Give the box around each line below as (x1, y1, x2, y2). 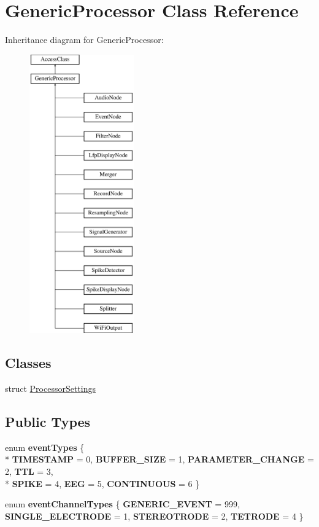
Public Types (5, 412, 91, 431)
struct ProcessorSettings (5, 382, 96, 395)
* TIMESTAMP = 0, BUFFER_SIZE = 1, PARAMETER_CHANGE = (5, 453, 314, 466)
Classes (5, 353, 52, 372)
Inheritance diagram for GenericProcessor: (5, 33, 164, 46)
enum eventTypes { (5, 440, 85, 453)
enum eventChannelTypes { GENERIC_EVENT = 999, (5, 498, 240, 510)
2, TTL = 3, (5, 465, 53, 478)
